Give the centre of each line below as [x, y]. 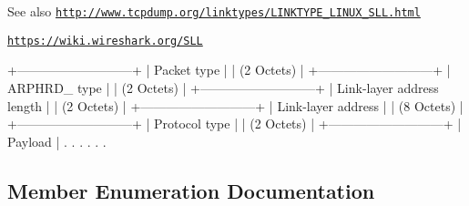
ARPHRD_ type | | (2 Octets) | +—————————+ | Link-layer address [223, 87]
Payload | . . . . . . [57, 141]
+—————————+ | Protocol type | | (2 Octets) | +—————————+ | [234, 124]
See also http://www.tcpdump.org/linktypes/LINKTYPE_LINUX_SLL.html [214, 11]
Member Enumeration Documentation [191, 190]
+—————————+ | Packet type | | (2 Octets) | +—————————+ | [229, 70]
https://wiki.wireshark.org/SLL [105, 41]
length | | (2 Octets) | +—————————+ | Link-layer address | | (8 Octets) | [235, 105]
